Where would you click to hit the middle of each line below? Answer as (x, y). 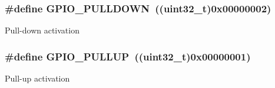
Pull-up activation (37, 78)
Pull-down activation (42, 30)
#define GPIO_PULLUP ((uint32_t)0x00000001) (128, 56)
